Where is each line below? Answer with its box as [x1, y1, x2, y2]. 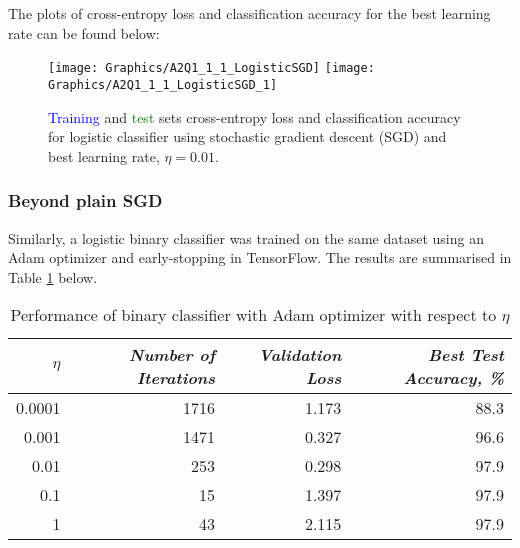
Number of [129, 343, 216, 367]
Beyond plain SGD [8, 188, 163, 213]
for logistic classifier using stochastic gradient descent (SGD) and [48, 126, 447, 147]
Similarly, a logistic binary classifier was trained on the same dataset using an [8, 227, 484, 248]
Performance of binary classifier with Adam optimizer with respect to [10, 303, 497, 327]
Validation [258, 343, 342, 367]
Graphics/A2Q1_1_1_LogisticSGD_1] [48, 77, 278, 92]
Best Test [428, 343, 504, 367]
